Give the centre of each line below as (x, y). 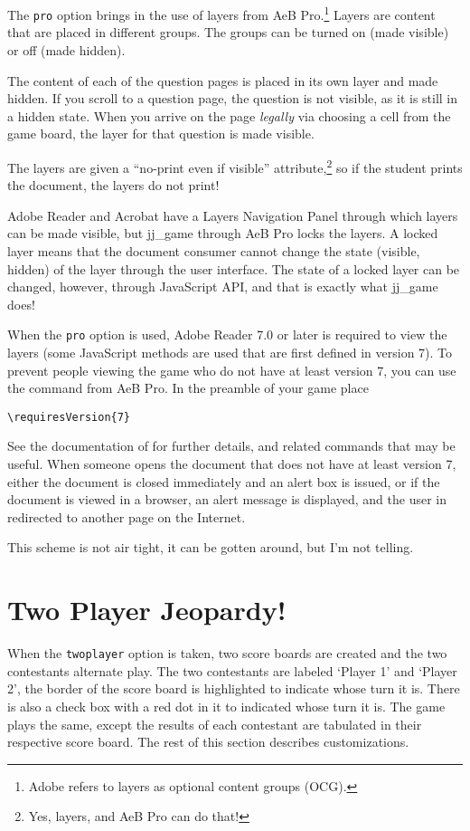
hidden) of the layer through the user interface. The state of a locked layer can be (234, 268)
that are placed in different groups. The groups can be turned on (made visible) (228, 32)
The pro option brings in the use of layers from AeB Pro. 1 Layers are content (221, 13)
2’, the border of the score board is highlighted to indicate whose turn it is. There (234, 688)
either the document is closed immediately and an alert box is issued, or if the (224, 481)
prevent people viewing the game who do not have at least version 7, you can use (232, 370)
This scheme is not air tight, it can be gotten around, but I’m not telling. (211, 547)
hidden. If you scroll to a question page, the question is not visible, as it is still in (233, 98)
